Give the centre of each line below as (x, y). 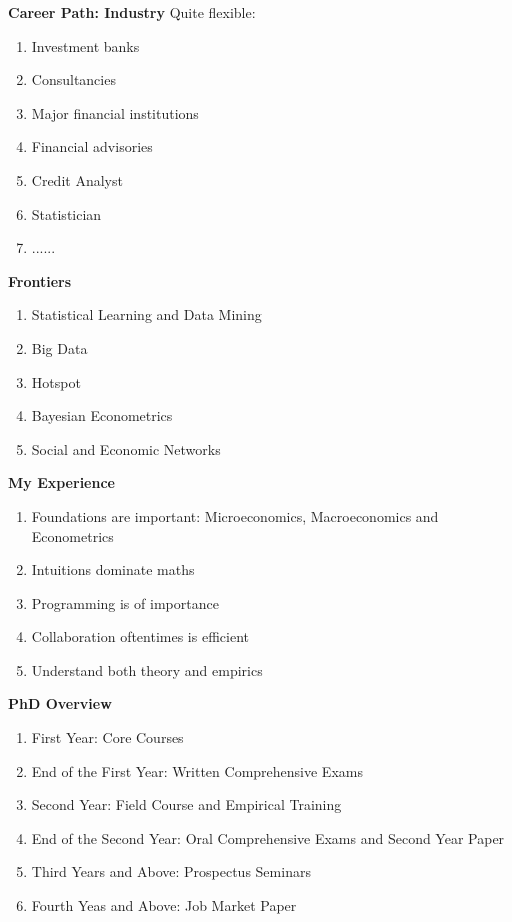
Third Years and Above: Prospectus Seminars (171, 871)
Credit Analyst (77, 179)
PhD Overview (60, 703)
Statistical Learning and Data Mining (146, 314)
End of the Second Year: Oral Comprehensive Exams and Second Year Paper (268, 837)
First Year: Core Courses (107, 737)
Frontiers (40, 280)
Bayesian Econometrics (102, 415)
